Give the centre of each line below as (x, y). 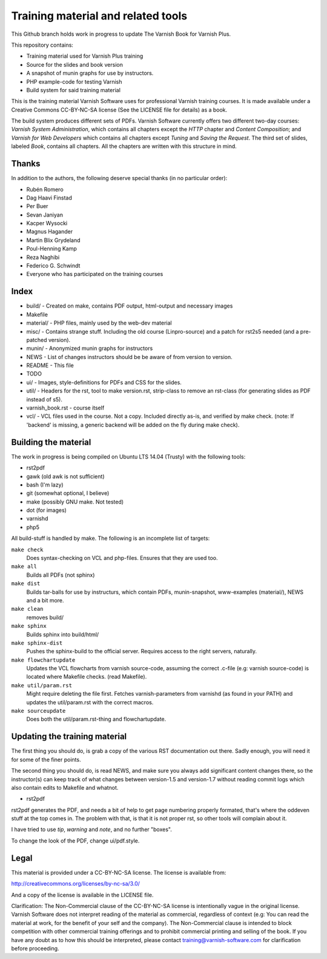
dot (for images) (46, 510)
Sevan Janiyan (45, 215)
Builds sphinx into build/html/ (63, 634)
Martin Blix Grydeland (54, 240)
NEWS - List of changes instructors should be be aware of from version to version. (129, 357)
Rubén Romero (45, 189)
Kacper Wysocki (47, 223)
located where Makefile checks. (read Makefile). (87, 677)
